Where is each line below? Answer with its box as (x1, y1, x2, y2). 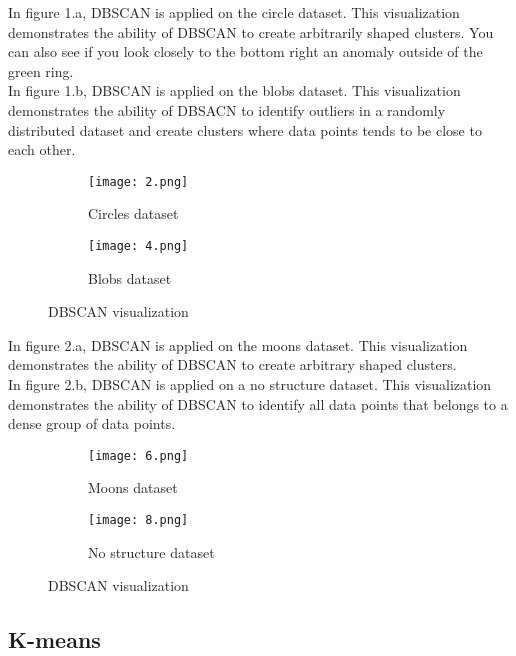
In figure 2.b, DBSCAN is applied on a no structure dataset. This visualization (8, 374, 492, 395)
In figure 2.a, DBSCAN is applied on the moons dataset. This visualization (8, 334, 468, 355)
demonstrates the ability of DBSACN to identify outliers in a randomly (8, 99, 446, 120)
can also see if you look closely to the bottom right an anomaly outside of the (8, 41, 483, 62)
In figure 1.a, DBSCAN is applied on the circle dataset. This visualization (8, 2, 460, 22)
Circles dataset (88, 203, 179, 224)
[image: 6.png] (88, 448, 189, 463)
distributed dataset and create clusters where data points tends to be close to (8, 119, 482, 140)
